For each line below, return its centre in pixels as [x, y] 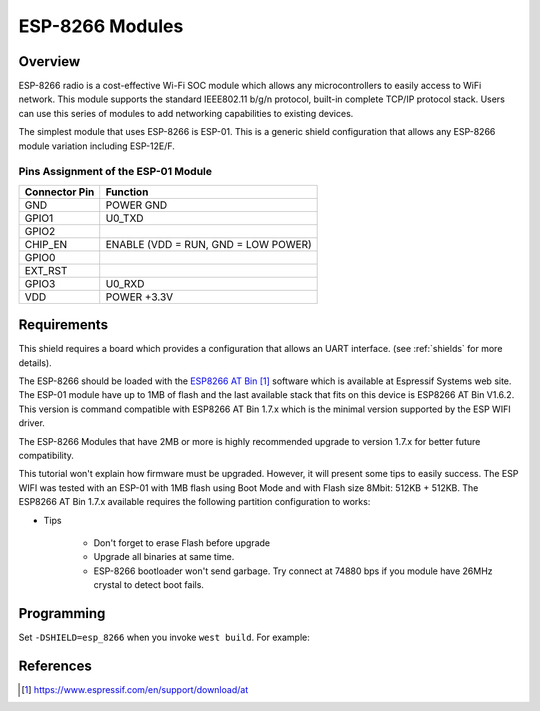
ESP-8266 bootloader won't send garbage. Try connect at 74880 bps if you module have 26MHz [293, 571]
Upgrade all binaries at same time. [164, 557]
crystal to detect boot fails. [149, 585]
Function [127, 192]
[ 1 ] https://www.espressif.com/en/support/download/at [135, 689]
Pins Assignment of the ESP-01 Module [115, 172]
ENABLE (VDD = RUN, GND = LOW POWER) [208, 244]
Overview [49, 61]
